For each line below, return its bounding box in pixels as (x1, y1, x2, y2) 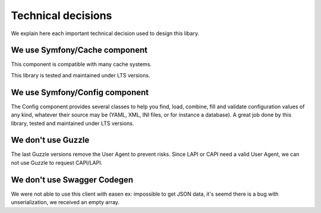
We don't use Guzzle (11, 135, 90, 145)
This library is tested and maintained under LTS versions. (11, 71, 150, 79)
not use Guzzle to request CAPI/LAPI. (11, 159, 103, 166)
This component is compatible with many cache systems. (11, 61, 152, 68)
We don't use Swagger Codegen (11, 174, 134, 184)
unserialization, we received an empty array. (11, 199, 120, 206)
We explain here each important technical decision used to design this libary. (11, 30, 199, 37)
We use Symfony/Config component (11, 87, 149, 98)
